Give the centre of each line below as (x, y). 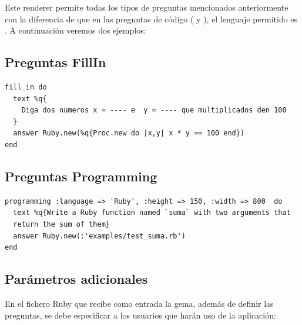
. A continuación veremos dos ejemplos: (75, 30)
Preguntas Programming (81, 176)
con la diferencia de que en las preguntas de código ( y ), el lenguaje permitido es (151, 19)
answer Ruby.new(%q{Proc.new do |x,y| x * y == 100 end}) (129, 133)
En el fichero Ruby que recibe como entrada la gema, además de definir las (139, 303)
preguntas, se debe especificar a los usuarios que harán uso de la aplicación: (140, 315)
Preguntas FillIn (56, 62)
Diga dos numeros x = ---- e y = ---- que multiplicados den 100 (154, 110)
